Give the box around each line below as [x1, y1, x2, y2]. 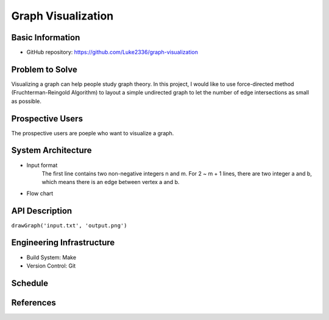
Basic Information [11, 32, 80, 43]
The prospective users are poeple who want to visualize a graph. [11, 129, 174, 137]
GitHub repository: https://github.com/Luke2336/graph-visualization [26, 49, 198, 56]
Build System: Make [26, 254, 76, 261]
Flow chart [26, 190, 54, 197]
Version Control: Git [26, 262, 76, 269]
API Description [11, 205, 73, 216]
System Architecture [11, 145, 92, 155]
